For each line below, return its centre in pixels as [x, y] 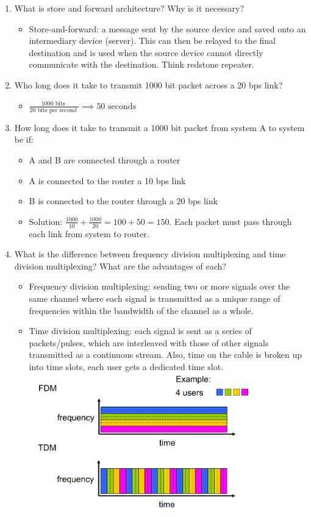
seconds [122, 106]
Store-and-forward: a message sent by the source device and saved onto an [167, 28]
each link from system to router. [89, 233]
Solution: [46, 221]
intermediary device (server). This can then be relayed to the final [152, 41]
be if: [24, 139]
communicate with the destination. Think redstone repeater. [141, 64]
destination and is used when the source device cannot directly [146, 52]
